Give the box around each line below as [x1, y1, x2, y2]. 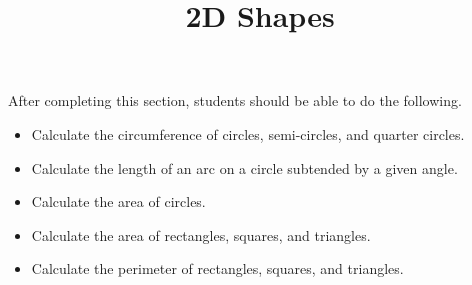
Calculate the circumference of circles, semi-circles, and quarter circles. [31, 123, 465, 144]
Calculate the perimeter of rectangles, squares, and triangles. [31, 258, 404, 279]
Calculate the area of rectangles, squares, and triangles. [31, 224, 371, 245]
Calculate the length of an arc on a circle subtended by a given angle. [31, 157, 458, 178]
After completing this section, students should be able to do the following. [8, 90, 462, 111]
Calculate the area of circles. [31, 191, 206, 212]
